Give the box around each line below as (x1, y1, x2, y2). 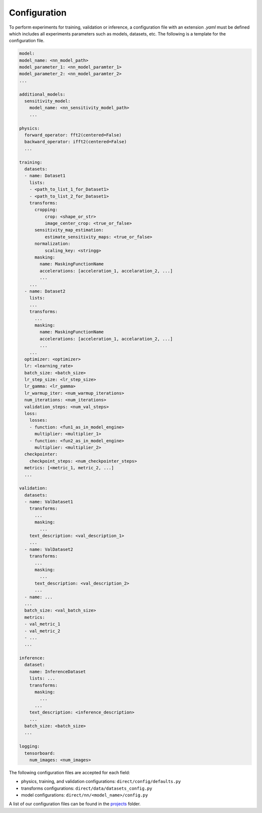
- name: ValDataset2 (24, 547, 73, 552)
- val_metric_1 (24, 621, 61, 627)
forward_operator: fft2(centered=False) (24, 133, 122, 138)
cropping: (34, 207, 58, 213)
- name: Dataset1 (24, 173, 65, 179)
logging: (19, 744, 40, 749)
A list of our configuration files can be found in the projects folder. (9, 801, 141, 807)
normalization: (34, 241, 71, 247)
